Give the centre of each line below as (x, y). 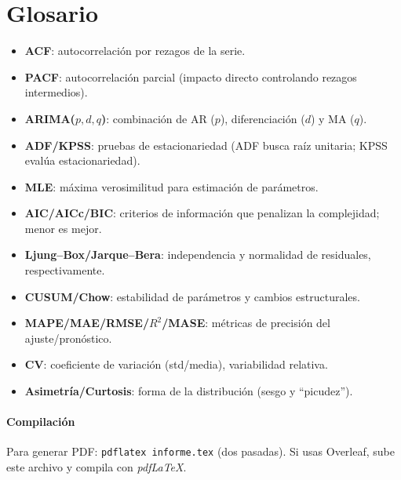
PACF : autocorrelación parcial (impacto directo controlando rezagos (191, 76)
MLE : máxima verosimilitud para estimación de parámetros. (171, 186)
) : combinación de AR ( (158, 118)
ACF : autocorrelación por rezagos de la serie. (135, 51)
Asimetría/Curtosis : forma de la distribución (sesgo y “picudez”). (189, 391)
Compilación (41, 422)
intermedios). (56, 92)
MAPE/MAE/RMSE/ (87, 323)
